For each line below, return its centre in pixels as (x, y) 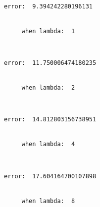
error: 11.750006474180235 (50, 63)
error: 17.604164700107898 (50, 176)
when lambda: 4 (48, 144)
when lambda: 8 (48, 201)
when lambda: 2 (48, 88)
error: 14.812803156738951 (50, 120)
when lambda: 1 (48, 31)
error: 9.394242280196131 (48, 6)
